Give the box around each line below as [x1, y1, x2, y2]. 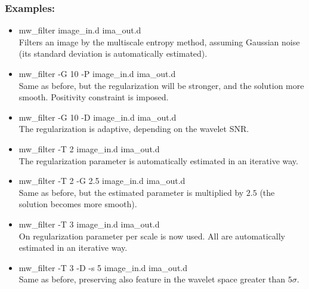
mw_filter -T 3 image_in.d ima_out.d [18, 217, 160, 230]
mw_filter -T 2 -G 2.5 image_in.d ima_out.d [18, 174, 186, 187]
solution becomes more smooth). [18, 198, 137, 210]
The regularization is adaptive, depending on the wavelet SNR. [18, 122, 249, 135]
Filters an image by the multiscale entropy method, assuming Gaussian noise [18, 35, 300, 48]
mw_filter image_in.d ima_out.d [18, 24, 141, 36]
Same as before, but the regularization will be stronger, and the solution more [18, 79, 304, 91]
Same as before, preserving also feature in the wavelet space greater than [18, 273, 285, 285]
